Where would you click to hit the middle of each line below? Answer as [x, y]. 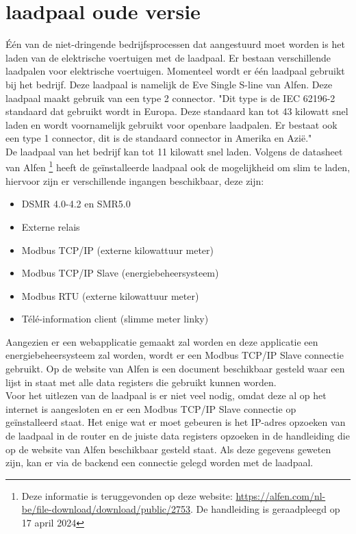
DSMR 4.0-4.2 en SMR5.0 [76, 204]
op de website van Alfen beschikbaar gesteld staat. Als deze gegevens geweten [168, 449]
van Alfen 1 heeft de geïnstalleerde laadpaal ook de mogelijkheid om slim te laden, [178, 166]
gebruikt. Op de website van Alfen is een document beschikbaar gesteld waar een [175, 369]
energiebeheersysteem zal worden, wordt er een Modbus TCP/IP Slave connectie [175, 355]
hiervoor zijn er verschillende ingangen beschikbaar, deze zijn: [135, 180]
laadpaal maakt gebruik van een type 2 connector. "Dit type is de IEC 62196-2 [170, 98]
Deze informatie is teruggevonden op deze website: [127, 495]
